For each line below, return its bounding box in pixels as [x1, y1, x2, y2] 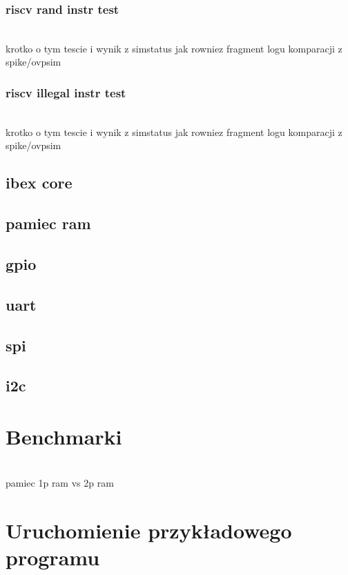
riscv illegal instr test [6, 84, 126, 101]
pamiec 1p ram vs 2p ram [6, 476, 114, 490]
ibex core [6, 172, 72, 193]
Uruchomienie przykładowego [6, 516, 292, 545]
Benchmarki [6, 422, 122, 450]
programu [6, 543, 100, 572]
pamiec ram [6, 213, 91, 234]
